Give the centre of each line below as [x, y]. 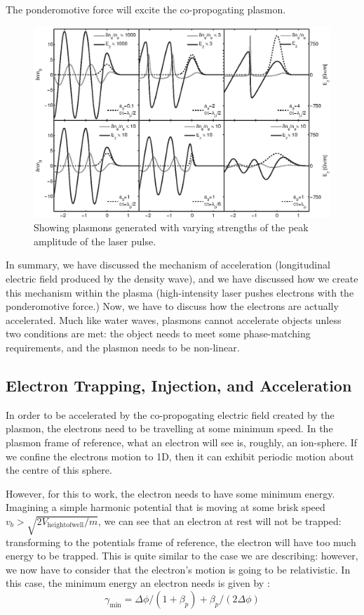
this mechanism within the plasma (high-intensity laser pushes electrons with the [180, 292]
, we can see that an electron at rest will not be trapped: [220, 520]
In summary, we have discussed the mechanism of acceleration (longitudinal [168, 265]
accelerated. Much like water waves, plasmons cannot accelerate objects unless [174, 319]
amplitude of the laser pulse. [95, 241]
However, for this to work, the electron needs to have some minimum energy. [170, 493]
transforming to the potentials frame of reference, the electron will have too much [181, 542]
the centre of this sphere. [59, 470]
